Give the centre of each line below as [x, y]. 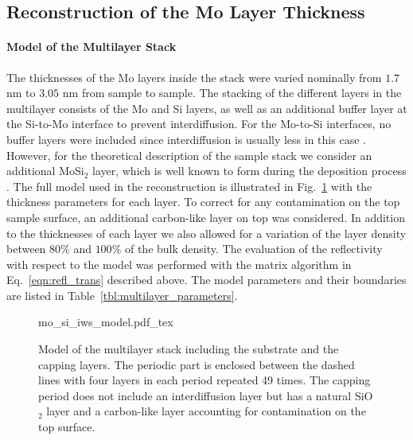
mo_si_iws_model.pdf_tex [106, 322]
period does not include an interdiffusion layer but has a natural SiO [206, 395]
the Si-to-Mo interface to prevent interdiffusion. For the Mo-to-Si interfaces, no [199, 124]
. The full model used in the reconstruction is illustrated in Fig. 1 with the [189, 186]
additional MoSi [45, 171]
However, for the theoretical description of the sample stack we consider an [189, 155]
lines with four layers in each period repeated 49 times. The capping [205, 380]
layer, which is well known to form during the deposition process [249, 171]
